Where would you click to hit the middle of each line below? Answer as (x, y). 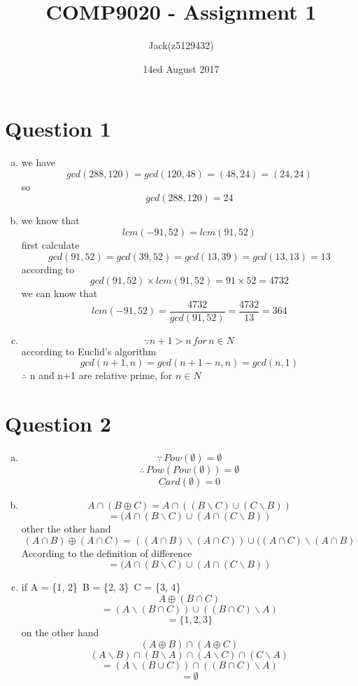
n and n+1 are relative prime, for (101, 375)
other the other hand (66, 529)
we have (38, 162)
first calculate (50, 245)
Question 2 (58, 424)
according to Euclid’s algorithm (89, 351)
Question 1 (58, 129)
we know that (50, 220)
